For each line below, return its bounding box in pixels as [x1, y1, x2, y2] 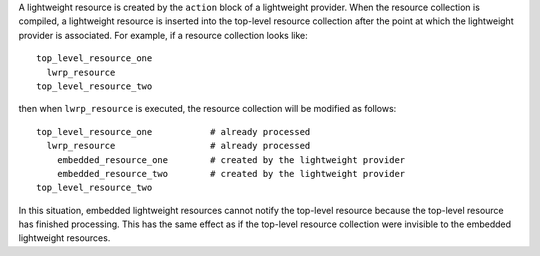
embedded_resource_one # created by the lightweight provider [56, 154, 406, 165]
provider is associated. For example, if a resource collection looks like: [18, 29, 309, 41]
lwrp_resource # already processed [46, 140, 311, 152]
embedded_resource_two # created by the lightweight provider [56, 168, 406, 179]
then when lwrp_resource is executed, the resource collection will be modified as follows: [18, 103, 397, 115]
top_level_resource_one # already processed [36, 126, 311, 137]
